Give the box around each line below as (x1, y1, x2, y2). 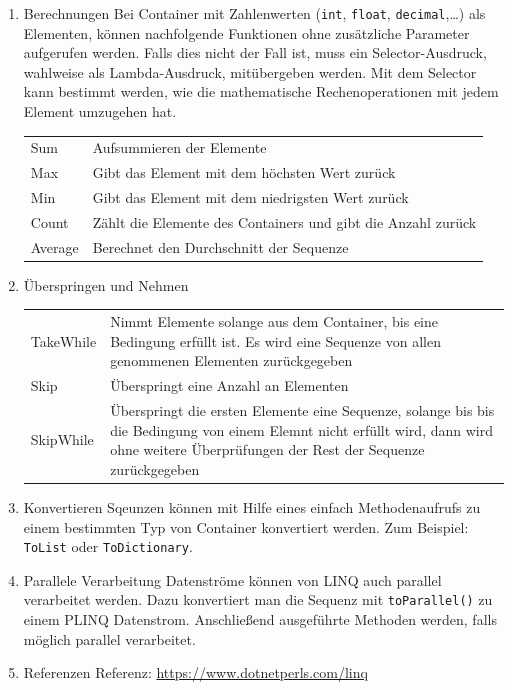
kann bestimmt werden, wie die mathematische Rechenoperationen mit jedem (23, 81, 499, 102)
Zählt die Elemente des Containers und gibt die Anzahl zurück (92, 211, 477, 232)
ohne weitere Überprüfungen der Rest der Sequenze (110, 439, 425, 460)
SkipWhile (30, 429, 94, 450)
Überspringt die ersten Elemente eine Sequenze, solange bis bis (110, 400, 495, 421)
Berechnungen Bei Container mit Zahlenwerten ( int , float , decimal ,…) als (23, 3, 486, 23)
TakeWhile (30, 330, 97, 351)
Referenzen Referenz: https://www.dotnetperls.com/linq (23, 662, 368, 683)
